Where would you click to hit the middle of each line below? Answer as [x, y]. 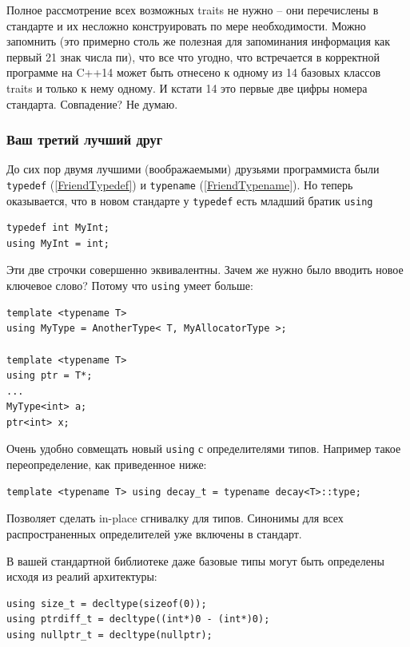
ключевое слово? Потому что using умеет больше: [130, 286]
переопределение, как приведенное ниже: [107, 464]
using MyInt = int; [58, 243]
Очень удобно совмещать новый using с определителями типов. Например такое [204, 449]
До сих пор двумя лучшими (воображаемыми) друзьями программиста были [193, 169]
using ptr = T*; [50, 376]
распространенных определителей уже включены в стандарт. [154, 533]
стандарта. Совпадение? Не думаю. [92, 103]
